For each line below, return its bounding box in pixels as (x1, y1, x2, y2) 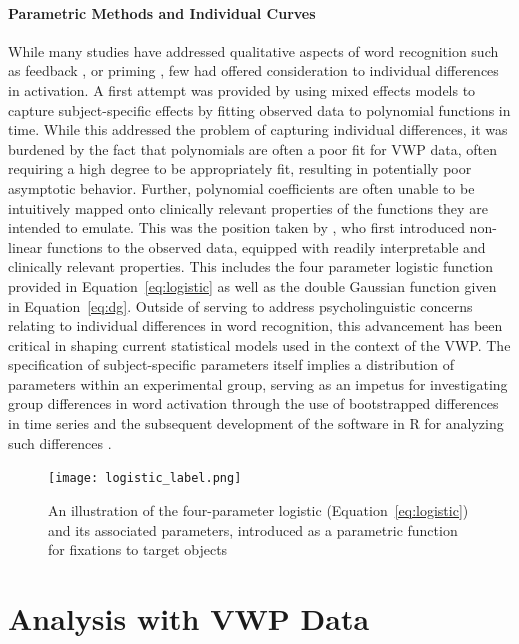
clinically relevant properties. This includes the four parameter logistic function (8, 256, 494, 277)
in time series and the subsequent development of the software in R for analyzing (8, 413, 504, 434)
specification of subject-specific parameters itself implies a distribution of (8, 354, 454, 375)
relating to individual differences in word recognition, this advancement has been (8, 315, 503, 336)
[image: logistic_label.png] (48, 471, 242, 486)
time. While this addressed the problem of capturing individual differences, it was (8, 119, 508, 140)
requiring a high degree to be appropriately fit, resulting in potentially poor (8, 158, 472, 179)
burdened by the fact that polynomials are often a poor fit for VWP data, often (8, 138, 497, 159)
